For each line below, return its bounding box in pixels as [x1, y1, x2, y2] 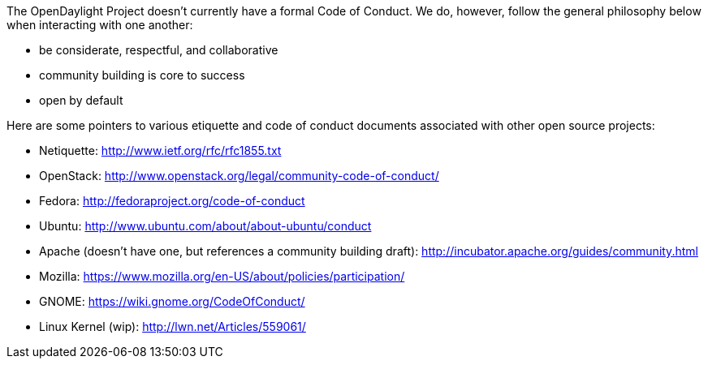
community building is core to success [39, 68, 245, 82]
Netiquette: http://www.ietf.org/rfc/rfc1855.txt [39, 144, 282, 157]
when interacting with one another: [6, 18, 193, 32]
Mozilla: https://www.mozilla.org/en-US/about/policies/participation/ [39, 269, 405, 283]
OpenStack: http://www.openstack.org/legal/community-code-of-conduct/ [39, 169, 439, 182]
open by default [39, 93, 123, 107]
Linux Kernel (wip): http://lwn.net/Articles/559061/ [39, 320, 306, 333]
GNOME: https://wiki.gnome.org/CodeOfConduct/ [39, 294, 305, 308]
